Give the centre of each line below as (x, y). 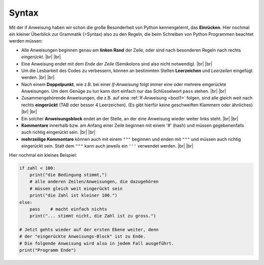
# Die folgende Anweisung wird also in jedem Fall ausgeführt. (97, 243)
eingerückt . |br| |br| (41, 57)
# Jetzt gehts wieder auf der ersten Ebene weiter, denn (89, 230)
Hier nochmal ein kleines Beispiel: (43, 155)
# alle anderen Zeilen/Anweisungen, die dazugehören (94, 182)
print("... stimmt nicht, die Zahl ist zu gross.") (93, 216)
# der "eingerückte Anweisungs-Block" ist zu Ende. (83, 237)
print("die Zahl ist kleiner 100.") (73, 195)
